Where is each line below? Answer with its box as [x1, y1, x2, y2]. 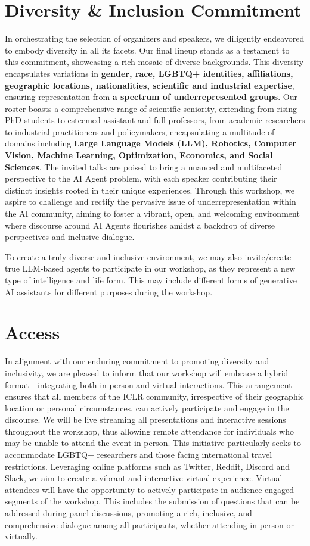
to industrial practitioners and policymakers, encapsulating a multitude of [5, 125, 275, 138]
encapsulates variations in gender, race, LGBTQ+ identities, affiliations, [5, 67, 293, 79]
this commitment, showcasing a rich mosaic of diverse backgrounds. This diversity [5, 55, 304, 68]
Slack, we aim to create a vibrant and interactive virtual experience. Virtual [5, 472, 283, 484]
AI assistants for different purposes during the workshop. [5, 285, 213, 298]
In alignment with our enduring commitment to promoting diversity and [5, 355, 269, 367]
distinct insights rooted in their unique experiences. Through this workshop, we [5, 183, 295, 196]
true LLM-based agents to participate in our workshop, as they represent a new [5, 262, 296, 274]
